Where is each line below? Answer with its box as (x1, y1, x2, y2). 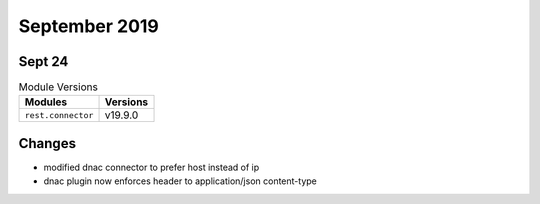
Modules (24, 95, 68, 109)
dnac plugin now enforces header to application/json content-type (43, 175, 317, 187)
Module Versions (18, 80, 99, 94)
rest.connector (24, 110, 94, 120)
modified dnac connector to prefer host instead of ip (43, 161, 260, 173)
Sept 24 (18, 53, 69, 70)
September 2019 (18, 15, 160, 37)
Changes (18, 135, 77, 152)
